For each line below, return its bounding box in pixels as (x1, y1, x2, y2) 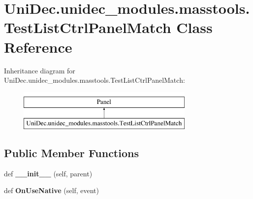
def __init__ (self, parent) (4, 168, 93, 179)
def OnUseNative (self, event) (4, 185, 99, 195)
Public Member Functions (4, 145, 139, 161)
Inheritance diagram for (4, 65, 75, 75)
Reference (4, 36, 72, 57)
